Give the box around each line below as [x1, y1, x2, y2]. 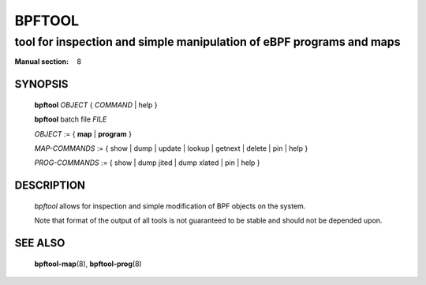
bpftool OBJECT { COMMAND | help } [34, 99, 158, 110]
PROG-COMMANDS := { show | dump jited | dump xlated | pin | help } [34, 158, 260, 167]
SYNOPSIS [14, 77, 69, 91]
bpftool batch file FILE [34, 114, 107, 124]
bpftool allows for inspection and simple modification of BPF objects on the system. [34, 201, 306, 211]
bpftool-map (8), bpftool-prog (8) [34, 259, 142, 268]
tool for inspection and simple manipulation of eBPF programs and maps [14, 35, 401, 49]
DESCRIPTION [14, 178, 86, 193]
